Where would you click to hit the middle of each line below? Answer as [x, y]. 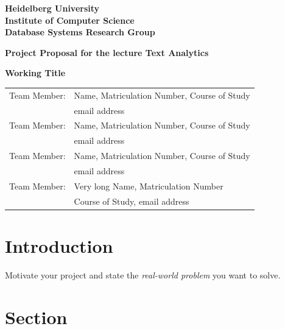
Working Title [35, 73]
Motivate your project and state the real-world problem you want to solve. [143, 274]
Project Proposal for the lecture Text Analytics [107, 52]
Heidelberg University [52, 8]
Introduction [59, 245]
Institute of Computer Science [70, 20]
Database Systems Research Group [80, 32]
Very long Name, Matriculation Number [149, 186]
